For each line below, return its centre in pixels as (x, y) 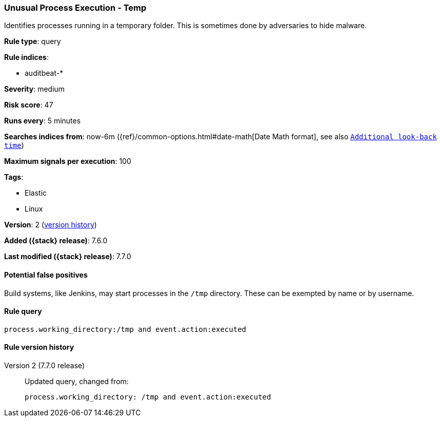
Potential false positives (46, 275)
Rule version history (39, 347)
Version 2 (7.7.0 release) (45, 366)
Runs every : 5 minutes (43, 121)
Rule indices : (26, 57)
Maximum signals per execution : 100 (68, 161)
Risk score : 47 (29, 105)
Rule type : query (33, 41)
